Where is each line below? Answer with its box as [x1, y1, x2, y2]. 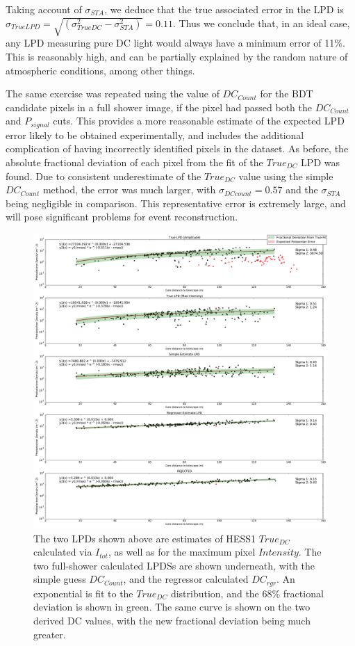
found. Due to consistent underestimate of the [6, 168, 201, 183]
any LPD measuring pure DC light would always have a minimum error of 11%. [6, 35, 345, 50]
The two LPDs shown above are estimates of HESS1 [33, 531, 256, 545]
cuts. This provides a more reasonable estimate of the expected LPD [53, 113, 345, 128]
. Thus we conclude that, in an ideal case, [172, 15, 350, 30]
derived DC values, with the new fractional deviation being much [33, 613, 311, 627]
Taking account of [6, 2, 82, 16]
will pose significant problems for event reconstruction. [6, 209, 238, 224]
